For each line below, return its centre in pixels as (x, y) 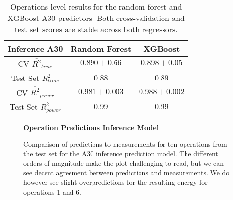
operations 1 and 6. (52, 191)
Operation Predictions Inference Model (91, 127)
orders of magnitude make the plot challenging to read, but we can (124, 163)
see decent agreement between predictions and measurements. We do (127, 172)
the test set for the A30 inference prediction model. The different (121, 153)
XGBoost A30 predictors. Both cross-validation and (96, 18)
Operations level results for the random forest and (96, 7)
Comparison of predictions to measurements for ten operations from (125, 144)
